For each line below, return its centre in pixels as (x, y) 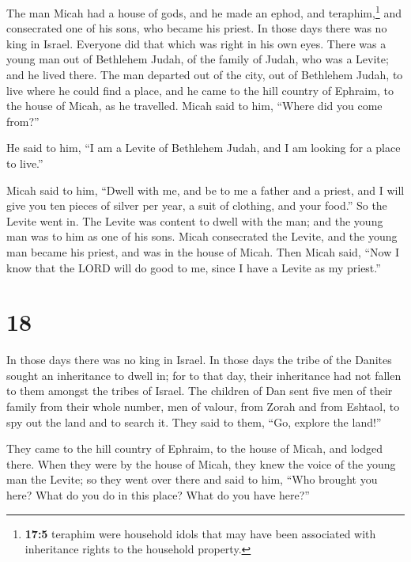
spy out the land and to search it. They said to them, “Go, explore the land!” (194, 421)
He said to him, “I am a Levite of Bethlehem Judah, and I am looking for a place (204, 148)
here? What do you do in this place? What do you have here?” (158, 495)
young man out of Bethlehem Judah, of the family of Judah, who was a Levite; (198, 59)
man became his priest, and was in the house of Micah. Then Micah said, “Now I (203, 251)
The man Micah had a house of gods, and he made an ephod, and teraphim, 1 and (204, 11)
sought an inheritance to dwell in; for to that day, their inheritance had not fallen (204, 375)
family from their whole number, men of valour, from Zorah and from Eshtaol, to (203, 406)
